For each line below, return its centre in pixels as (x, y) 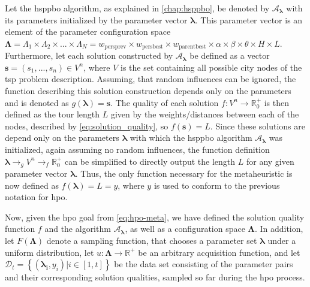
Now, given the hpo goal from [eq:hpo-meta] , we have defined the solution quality (155, 217)
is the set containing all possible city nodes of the (211, 67)
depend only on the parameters (62, 138)
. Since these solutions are (258, 126)
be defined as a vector (230, 55)
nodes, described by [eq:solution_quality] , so (87, 126)
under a (282, 240)
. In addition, (279, 229)
